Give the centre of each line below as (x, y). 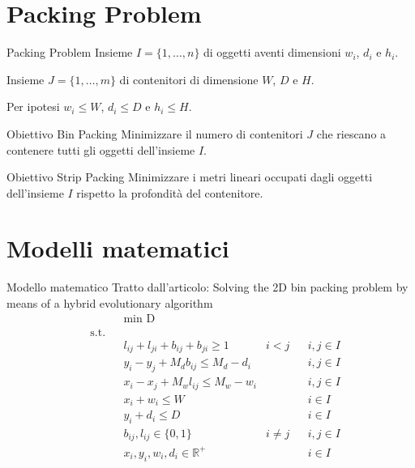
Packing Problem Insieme (70, 52)
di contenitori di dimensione (189, 79)
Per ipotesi (33, 106)
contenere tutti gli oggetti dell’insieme (101, 149)
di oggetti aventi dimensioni (272, 52)
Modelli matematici (118, 248)
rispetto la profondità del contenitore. (170, 192)
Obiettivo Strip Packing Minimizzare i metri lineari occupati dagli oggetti (190, 177)
